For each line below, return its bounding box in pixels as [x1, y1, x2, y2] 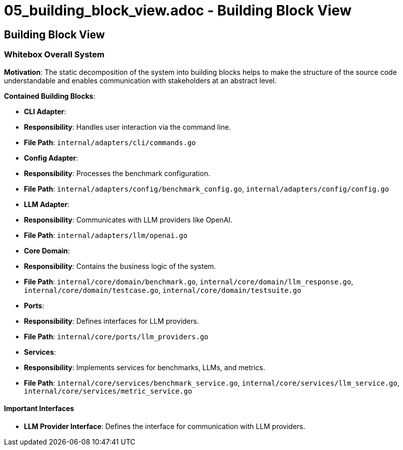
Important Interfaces [4, 404, 74, 413]
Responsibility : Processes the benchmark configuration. [24, 169, 210, 178]
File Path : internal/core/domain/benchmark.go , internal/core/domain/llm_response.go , [24, 277, 353, 286]
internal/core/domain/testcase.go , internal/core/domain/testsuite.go [24, 285, 301, 294]
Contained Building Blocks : [4, 91, 95, 100]
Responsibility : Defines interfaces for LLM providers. [24, 316, 199, 325]
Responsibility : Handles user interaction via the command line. [24, 122, 231, 131]
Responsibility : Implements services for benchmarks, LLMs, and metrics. [24, 363, 265, 372]
